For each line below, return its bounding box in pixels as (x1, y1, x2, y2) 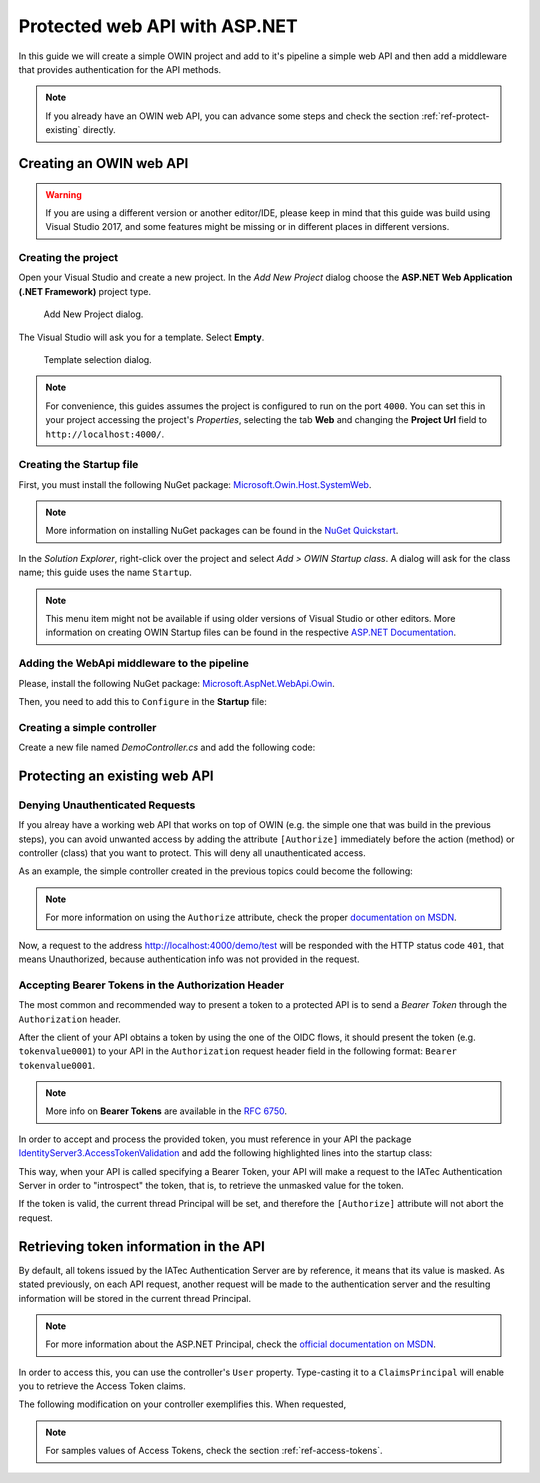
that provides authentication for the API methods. (18, 63, 222, 75)
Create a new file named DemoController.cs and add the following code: (18, 741, 316, 754)
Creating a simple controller (18, 720, 157, 734)
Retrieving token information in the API (18, 1238, 265, 1255)
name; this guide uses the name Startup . (18, 566, 192, 579)
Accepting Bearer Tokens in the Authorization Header (18, 978, 285, 992)
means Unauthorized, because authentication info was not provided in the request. (18, 953, 360, 965)
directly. (82, 124, 117, 136)
